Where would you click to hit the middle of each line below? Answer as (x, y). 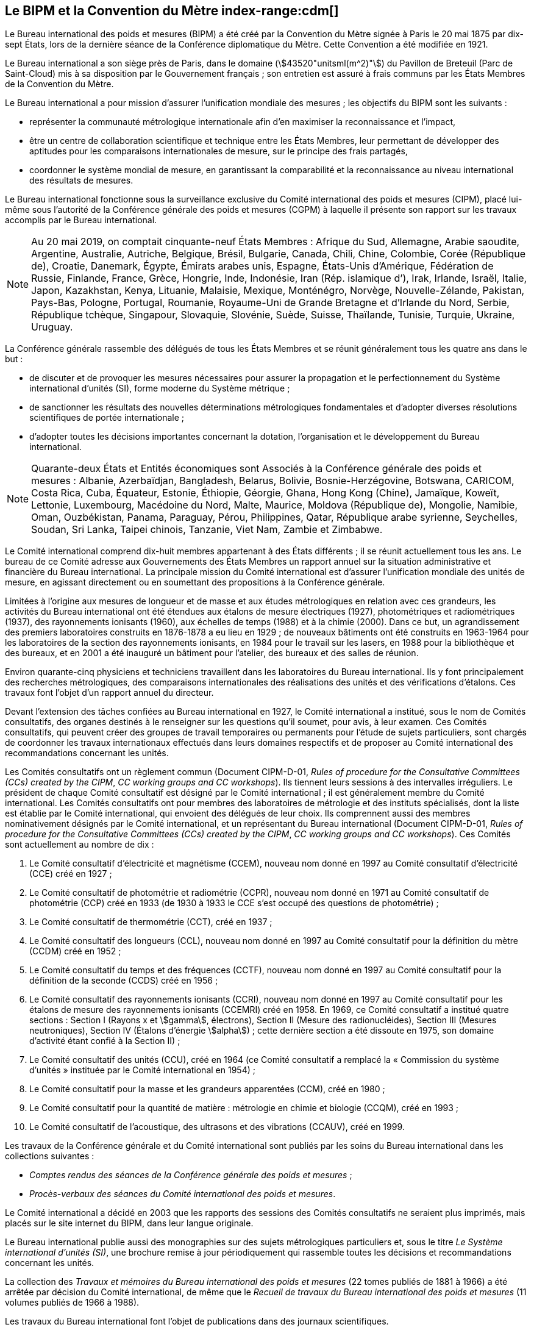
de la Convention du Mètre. (59, 84)
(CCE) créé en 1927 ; (71, 874)
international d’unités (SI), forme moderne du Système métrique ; (160, 388)
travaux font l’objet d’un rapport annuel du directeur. (109, 693)
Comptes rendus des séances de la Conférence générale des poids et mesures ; (191, 1175)
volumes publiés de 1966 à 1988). (72, 1303)
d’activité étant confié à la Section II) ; (105, 1041)
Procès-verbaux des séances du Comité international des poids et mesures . (183, 1194)
